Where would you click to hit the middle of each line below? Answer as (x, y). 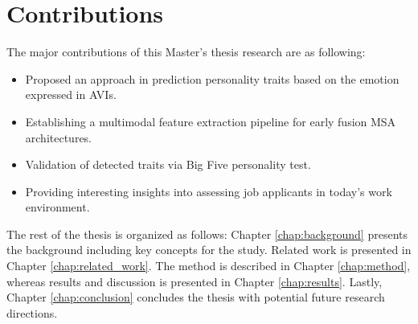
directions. (32, 312)
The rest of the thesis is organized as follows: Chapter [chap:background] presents (207, 234)
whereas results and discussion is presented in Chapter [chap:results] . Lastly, (195, 281)
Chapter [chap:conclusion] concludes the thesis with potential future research (196, 297)
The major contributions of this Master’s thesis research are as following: (186, 52)
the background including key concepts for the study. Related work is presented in (209, 250)
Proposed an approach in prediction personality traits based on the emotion (212, 78)
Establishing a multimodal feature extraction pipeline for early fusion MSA (211, 121)
